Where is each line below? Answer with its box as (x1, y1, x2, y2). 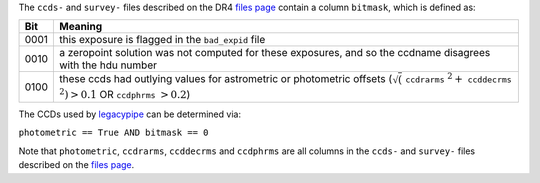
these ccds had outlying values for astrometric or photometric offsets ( (59, 72, 393, 86)
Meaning (59, 20, 103, 34)
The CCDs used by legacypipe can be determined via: (18, 108, 242, 120)
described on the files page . (18, 159, 135, 171)
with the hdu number (59, 58, 157, 72)
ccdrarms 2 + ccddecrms (405, 71, 512, 86)
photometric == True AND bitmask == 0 (18, 127, 209, 139)
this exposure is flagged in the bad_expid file (59, 33, 266, 47)
